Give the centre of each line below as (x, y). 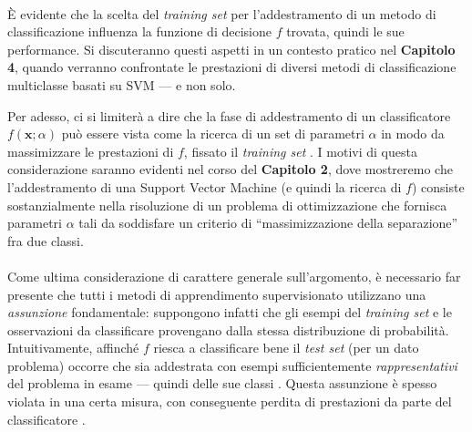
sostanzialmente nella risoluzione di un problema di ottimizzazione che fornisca (227, 205)
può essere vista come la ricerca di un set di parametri (213, 134)
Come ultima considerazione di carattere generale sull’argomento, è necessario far (234, 276)
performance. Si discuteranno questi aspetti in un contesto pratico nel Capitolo (231, 49)
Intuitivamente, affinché (73, 348)
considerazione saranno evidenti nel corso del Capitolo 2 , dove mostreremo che (230, 169)
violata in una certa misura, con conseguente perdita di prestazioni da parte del (230, 401)
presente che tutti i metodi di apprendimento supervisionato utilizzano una (217, 294)
